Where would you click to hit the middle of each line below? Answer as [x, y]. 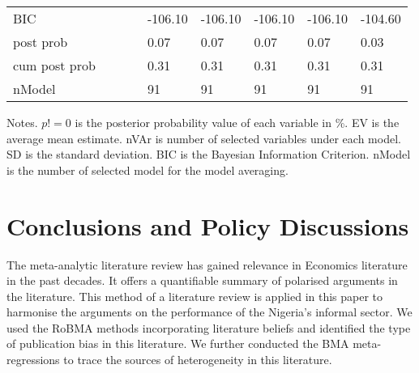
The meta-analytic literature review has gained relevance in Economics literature [207, 264]
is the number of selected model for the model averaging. [148, 170]
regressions [33, 360]
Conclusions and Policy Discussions [208, 225]
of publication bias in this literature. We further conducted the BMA [178, 343]
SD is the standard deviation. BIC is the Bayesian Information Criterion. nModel [209, 154]
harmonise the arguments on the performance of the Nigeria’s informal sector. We [209, 312]
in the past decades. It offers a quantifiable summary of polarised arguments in [202, 280]
